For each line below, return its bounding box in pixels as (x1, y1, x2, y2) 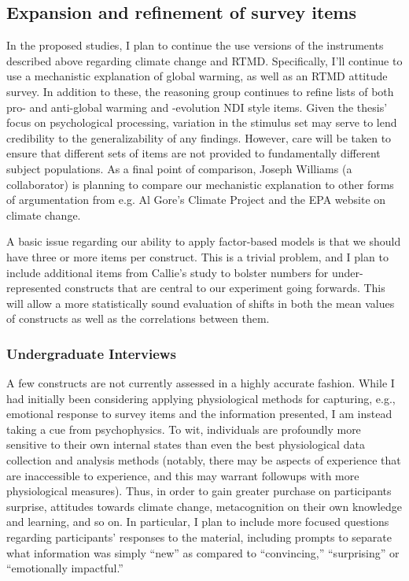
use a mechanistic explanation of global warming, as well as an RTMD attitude (6, 68, 388, 84)
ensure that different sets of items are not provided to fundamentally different (6, 145, 381, 161)
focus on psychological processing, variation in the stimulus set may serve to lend (6, 114, 397, 131)
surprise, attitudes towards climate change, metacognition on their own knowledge (6, 498, 402, 514)
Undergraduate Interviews (6, 343, 176, 363)
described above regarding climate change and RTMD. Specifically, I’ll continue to (6, 52, 403, 68)
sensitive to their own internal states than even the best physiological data (6, 436, 365, 453)
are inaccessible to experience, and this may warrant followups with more (6, 467, 359, 483)
